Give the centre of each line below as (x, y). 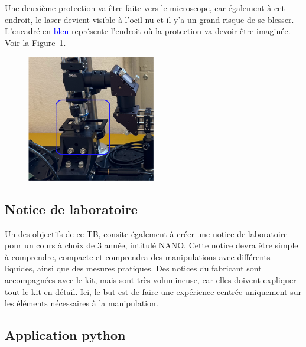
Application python (65, 335)
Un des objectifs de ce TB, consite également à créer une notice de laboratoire (146, 233)
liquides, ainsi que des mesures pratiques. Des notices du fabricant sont (133, 268)
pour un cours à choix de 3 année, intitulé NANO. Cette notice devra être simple (152, 245)
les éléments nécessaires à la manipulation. (82, 303)
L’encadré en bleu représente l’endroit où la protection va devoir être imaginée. (148, 31)
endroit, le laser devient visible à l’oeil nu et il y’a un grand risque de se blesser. (149, 19)
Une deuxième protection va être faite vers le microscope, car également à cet (145, 8)
